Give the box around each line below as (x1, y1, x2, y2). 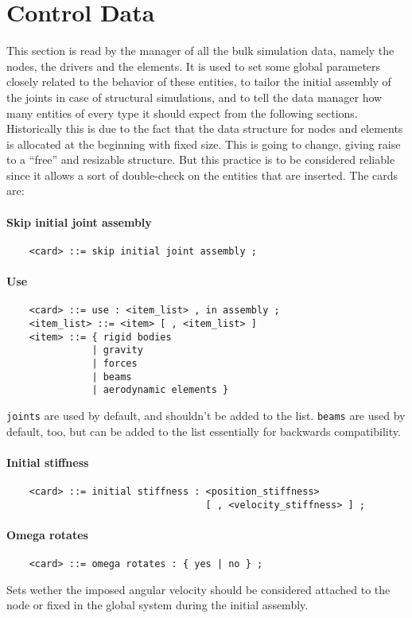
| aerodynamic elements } (91, 384, 229, 396)
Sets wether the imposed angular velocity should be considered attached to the (6, 581, 391, 597)
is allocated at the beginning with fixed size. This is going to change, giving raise (6, 135, 401, 152)
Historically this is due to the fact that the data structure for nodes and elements (6, 120, 403, 137)
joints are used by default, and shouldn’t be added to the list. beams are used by (6, 406, 406, 423)
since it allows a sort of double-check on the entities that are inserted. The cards (6, 166, 398, 183)
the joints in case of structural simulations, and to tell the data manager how (6, 88, 383, 105)
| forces (91, 357, 138, 369)
